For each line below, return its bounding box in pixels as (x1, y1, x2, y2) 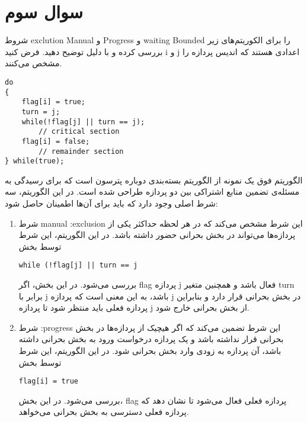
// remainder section (39, 147, 124, 156)
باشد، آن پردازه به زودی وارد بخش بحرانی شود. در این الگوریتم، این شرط (18, 344, 282, 356)
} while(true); (5, 157, 65, 166)
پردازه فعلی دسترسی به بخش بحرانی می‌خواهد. (18, 405, 189, 418)
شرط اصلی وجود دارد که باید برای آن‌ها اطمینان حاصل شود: (5, 197, 218, 209)
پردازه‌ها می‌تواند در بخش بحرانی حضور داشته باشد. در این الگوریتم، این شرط (18, 228, 296, 241)
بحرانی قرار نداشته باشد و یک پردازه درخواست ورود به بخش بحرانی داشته (18, 333, 284, 345)
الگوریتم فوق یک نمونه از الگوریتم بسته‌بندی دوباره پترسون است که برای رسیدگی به (5, 173, 303, 186)
